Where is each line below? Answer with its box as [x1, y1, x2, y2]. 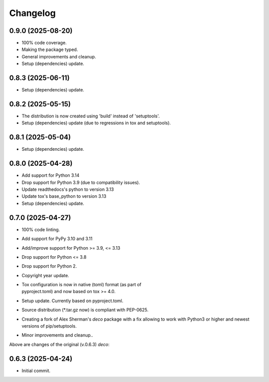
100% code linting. [21, 226, 60, 232]
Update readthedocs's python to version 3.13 [21, 186, 114, 192]
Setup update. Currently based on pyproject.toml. [21, 298, 124, 304]
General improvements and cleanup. [21, 53, 97, 59]
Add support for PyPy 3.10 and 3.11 [21, 236, 93, 242]
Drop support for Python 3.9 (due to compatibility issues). [21, 179, 140, 185]
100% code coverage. [21, 40, 67, 46]
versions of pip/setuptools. [21, 323, 77, 329]
